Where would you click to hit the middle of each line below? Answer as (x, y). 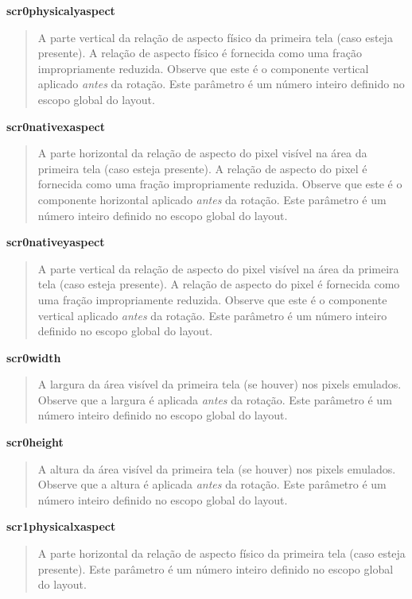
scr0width (34, 357)
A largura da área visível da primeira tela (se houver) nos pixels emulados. (220, 384)
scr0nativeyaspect (56, 242)
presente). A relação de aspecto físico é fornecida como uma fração (200, 53)
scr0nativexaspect (56, 126)
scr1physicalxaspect (61, 526)
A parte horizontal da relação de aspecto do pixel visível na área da (202, 153)
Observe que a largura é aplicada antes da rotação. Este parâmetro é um (215, 399)
